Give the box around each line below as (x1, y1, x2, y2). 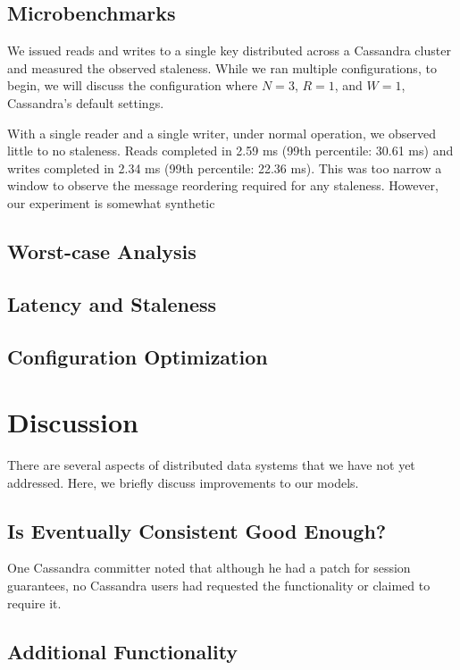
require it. (7, 593, 62, 612)
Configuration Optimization (7, 342, 268, 370)
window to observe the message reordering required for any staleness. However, (7, 176, 439, 195)
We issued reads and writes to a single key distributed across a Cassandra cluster (7, 41, 451, 60)
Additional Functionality (7, 637, 238, 665)
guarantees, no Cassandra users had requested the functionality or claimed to (7, 576, 431, 594)
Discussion (7, 404, 138, 440)
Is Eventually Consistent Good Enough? (7, 516, 387, 544)
